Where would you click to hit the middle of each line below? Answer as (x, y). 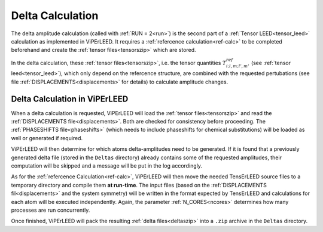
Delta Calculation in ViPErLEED (70, 99)
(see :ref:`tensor (271, 63)
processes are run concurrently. (51, 210)
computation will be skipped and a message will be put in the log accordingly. (107, 166)
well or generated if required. (47, 138)
